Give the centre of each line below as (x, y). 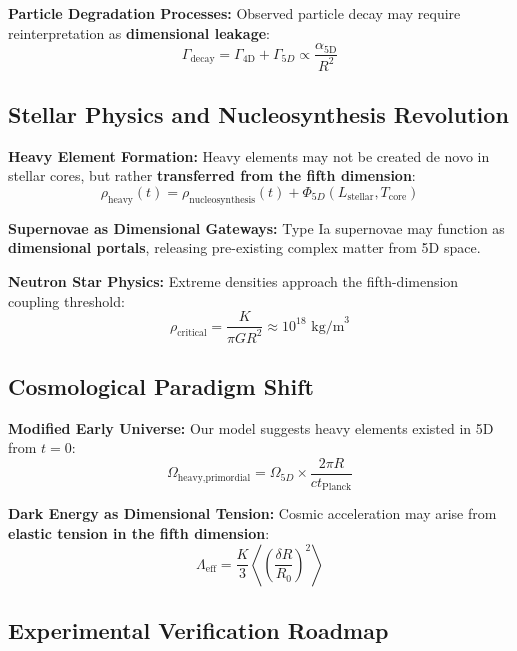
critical (192, 333)
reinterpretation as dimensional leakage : (139, 32)
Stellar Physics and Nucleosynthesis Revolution (258, 113)
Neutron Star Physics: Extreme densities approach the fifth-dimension (233, 280)
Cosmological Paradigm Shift (161, 385)
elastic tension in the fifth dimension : (139, 533)
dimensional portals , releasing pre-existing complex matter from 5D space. (244, 247)
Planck (336, 487)
